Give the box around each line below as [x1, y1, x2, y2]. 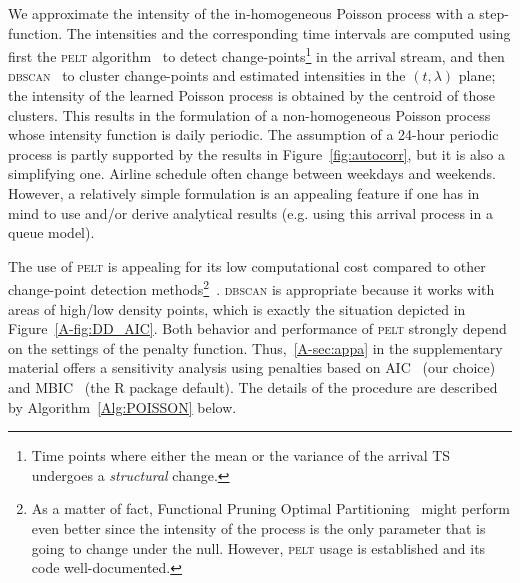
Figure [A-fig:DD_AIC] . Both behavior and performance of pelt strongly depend [8, 318, 507, 339]
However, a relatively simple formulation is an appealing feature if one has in [8, 183, 480, 203]
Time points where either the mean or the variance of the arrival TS [31, 445, 451, 466]
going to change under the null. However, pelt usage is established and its [31, 537, 486, 558]
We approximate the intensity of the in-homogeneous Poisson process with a [8, 3, 475, 23]
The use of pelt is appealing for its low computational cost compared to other [8, 255, 486, 276]
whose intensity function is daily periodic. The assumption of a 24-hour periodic [8, 124, 499, 145]
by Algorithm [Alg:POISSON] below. [8, 396, 237, 417]
